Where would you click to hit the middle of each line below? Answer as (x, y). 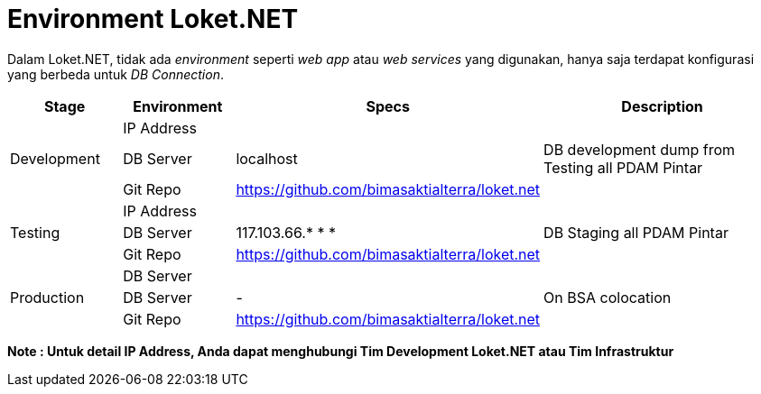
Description (662, 106)
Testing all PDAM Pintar (623, 167)
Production (47, 297)
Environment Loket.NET (153, 19)
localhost (267, 158)
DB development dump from (640, 149)
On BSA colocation (608, 297)
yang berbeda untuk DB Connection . (116, 74)
